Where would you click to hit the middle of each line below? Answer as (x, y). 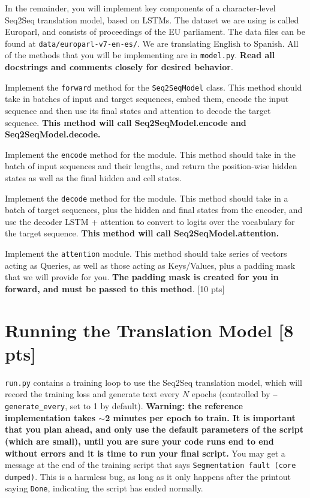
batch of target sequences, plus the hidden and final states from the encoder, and (154, 210)
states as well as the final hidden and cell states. (93, 177)
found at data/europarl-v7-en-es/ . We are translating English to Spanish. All (152, 43)
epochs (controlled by (231, 394)
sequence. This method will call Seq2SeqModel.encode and (126, 122)
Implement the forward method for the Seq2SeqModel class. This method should (154, 87)
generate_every (35, 407)
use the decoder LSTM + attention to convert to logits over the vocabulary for (150, 221)
